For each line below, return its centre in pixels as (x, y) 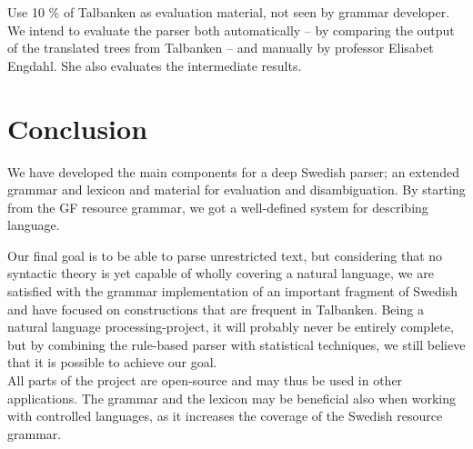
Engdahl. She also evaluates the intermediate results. (155, 65)
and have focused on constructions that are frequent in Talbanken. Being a (216, 309)
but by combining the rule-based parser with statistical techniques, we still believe (236, 344)
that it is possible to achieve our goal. (112, 362)
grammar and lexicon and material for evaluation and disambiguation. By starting (236, 190)
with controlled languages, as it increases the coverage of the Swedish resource (225, 416)
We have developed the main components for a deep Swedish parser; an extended (233, 171)
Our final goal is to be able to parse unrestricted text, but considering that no (225, 255)
